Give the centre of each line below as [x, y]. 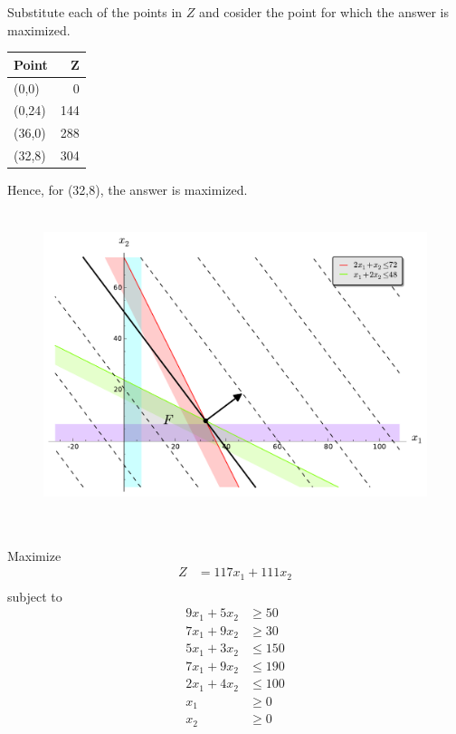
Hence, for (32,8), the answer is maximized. [128, 190]
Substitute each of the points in [95, 12]
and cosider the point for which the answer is [324, 12]
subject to [35, 596]
